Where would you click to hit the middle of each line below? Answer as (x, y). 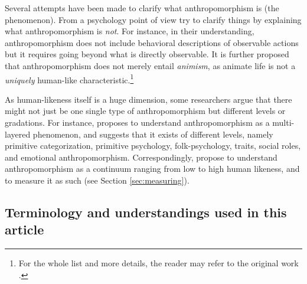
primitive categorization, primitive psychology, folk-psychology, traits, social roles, (153, 146)
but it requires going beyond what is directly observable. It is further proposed (147, 54)
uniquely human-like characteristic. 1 (69, 79)
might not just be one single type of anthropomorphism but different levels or (145, 111)
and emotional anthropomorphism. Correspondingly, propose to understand (141, 157)
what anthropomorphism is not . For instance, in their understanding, (130, 31)
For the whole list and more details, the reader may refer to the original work (159, 263)
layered (18, 134)
